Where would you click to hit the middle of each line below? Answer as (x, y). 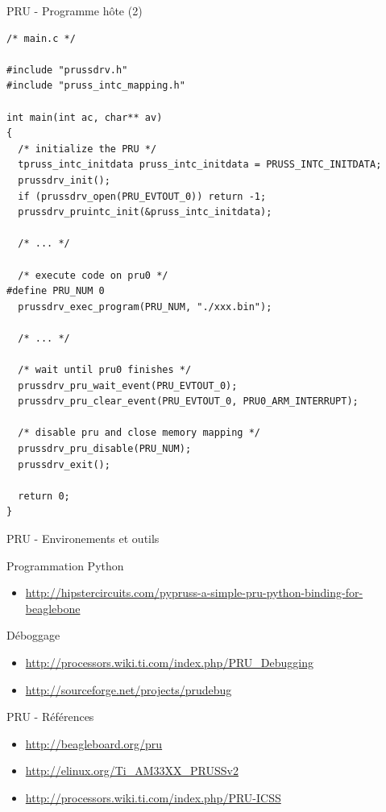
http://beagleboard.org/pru (94, 743)
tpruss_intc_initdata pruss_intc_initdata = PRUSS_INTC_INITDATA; (200, 165)
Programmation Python (65, 565)
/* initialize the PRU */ (87, 149)
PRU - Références (50, 717)
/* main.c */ (41, 38)
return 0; (44, 496)
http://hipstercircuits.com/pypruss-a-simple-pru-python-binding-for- (194, 592)
